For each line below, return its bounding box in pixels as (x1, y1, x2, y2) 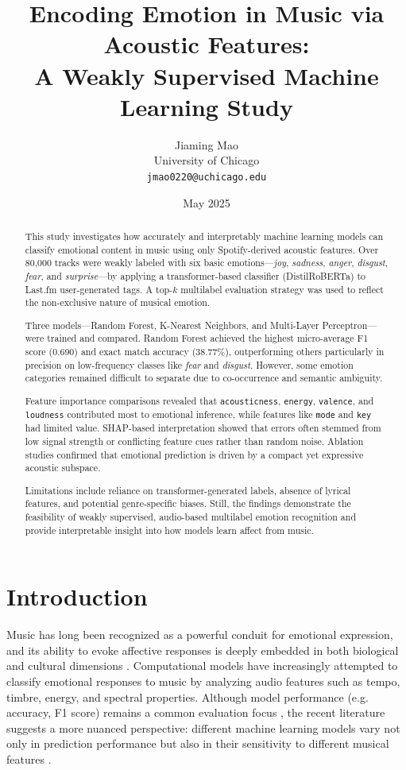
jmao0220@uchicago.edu (146, 171, 267, 183)
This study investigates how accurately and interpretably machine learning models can (25, 229, 384, 242)
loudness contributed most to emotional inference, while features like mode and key (25, 408, 372, 421)
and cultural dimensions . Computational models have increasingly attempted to (6, 657, 398, 674)
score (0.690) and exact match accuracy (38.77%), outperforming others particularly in (25, 345, 385, 358)
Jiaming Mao (175, 136, 238, 153)
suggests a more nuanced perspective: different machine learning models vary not (6, 719, 400, 736)
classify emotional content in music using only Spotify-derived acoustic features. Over (25, 242, 379, 256)
